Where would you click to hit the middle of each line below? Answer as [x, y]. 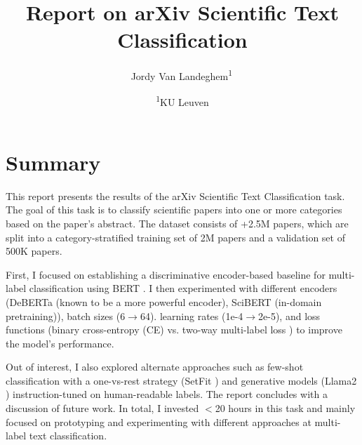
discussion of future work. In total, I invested [102, 408]
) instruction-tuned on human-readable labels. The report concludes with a [167, 394]
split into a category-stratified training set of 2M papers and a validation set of [175, 237]
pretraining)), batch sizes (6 [66, 316]
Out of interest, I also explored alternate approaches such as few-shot [155, 367]
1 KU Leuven [182, 101]
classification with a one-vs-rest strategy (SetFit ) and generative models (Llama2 [181, 380]
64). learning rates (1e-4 [192, 316]
